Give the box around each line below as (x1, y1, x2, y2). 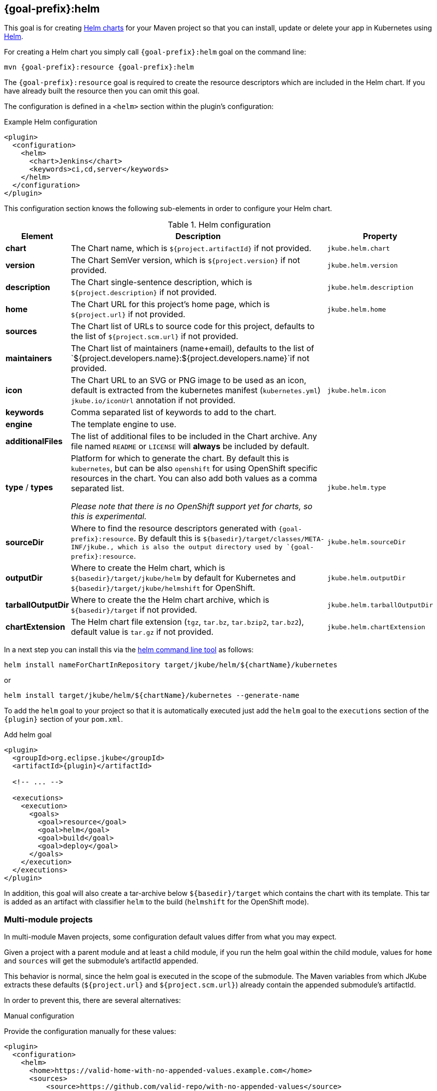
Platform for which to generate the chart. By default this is (71, 453, 289, 464)
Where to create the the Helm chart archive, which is (71, 595, 269, 605)
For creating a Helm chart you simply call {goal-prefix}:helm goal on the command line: (4, 48, 306, 57)
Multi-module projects (4, 914, 93, 924)
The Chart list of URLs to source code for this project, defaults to (71, 321, 315, 332)
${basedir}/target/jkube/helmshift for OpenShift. (71, 583, 255, 593)
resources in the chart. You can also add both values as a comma (71, 473, 317, 484)
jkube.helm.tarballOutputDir (327, 601, 433, 609)
